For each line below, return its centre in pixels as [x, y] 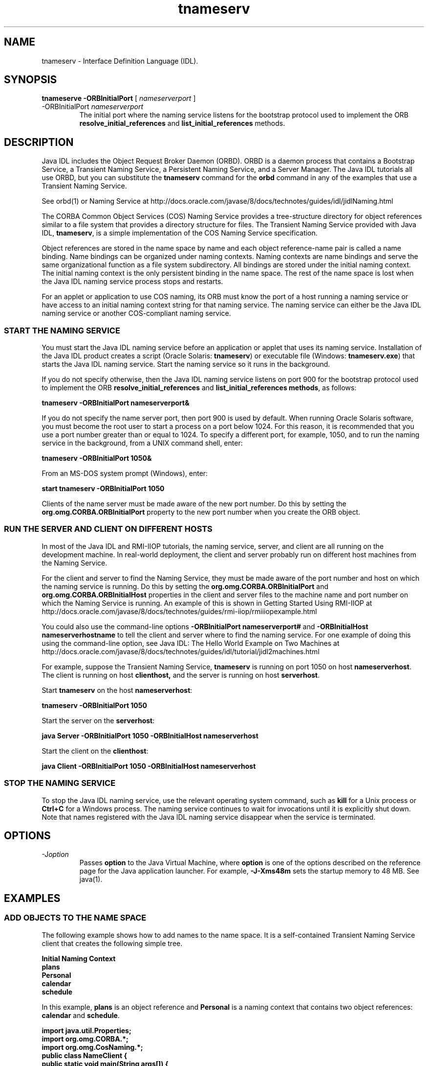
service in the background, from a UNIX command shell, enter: [142, 443]
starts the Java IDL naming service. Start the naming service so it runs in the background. [186, 364]
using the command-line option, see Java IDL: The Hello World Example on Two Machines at [191, 643]
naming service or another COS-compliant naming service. [136, 313]
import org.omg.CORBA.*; [85, 1039]
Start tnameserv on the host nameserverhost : [117, 690]
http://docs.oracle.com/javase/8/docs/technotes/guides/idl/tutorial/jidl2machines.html [181, 651]
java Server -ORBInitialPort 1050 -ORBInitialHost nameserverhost [150, 735]
